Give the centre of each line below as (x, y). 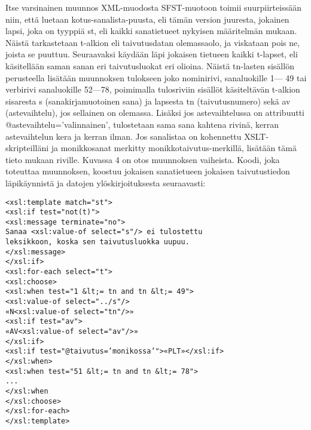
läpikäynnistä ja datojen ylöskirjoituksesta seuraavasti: (106, 182)
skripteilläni (27, 148)
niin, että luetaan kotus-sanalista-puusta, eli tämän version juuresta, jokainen (147, 19)
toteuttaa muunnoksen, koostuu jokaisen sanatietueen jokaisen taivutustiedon (148, 171)
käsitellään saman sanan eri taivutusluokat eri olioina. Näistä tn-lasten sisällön (150, 65)
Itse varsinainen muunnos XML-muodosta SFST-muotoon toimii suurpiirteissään (153, 7)
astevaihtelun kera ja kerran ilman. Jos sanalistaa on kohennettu (124, 136)
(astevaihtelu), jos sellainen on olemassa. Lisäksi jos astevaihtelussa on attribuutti (155, 113)
